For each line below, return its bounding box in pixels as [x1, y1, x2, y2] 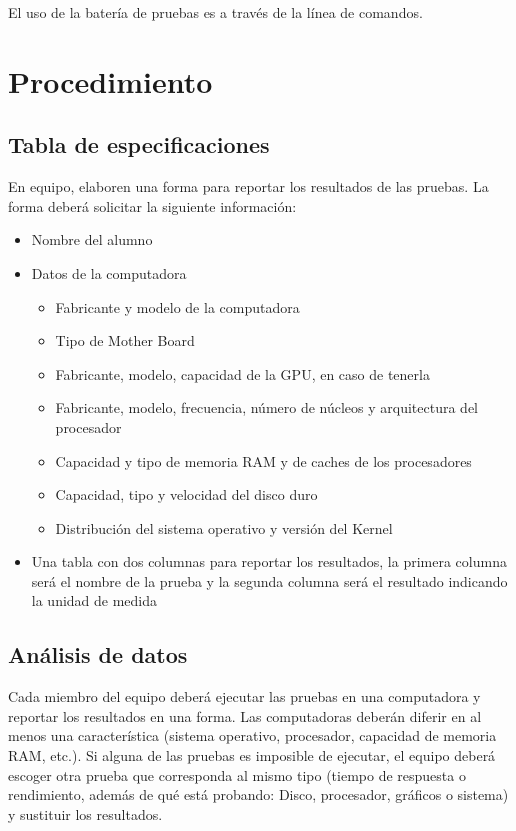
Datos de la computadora [31, 262, 187, 283]
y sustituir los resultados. [8, 803, 163, 824]
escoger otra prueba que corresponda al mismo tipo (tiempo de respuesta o [8, 764, 466, 785]
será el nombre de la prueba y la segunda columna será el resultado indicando [31, 570, 508, 591]
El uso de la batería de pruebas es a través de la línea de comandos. [8, 2, 423, 22]
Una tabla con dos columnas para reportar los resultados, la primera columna [31, 551, 507, 572]
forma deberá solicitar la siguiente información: [8, 195, 297, 216]
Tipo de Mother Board [55, 330, 195, 351]
